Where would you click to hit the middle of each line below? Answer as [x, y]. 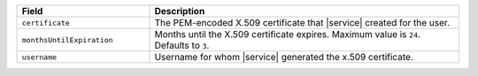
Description [180, 11]
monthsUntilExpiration [68, 40]
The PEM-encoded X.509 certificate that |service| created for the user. [302, 23]
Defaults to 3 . [182, 46]
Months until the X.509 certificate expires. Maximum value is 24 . [287, 34]
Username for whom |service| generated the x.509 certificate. [284, 57]
